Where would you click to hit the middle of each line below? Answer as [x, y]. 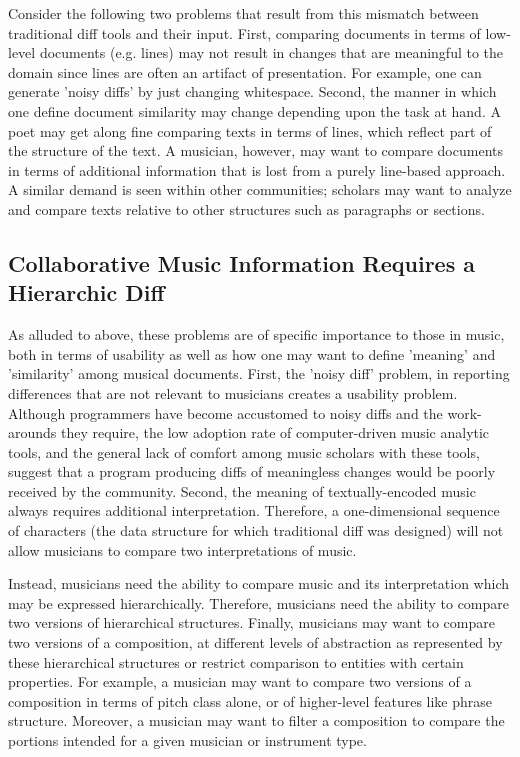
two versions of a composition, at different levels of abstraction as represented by [255, 642]
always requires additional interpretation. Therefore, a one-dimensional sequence [254, 510]
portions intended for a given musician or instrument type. [187, 740]
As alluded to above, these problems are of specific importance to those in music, [256, 334]
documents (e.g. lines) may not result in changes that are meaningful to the [271, 52]
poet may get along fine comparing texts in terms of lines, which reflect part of [250, 130]
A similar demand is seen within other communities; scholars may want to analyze [260, 189]
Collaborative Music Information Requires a [241, 262]
